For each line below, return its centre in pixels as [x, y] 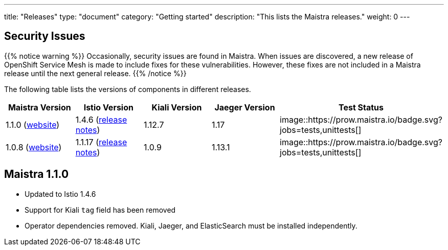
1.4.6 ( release [101, 119]
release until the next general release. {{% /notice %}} [95, 73]
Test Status [361, 107]
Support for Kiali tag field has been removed [100, 210]
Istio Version [108, 107]
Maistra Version [39, 107]
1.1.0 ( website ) [33, 124]
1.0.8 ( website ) [34, 147]
